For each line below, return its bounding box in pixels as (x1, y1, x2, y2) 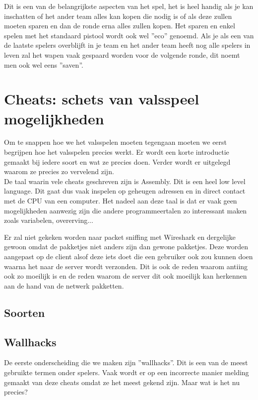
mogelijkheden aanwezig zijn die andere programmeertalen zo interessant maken (4, 205, 247, 215)
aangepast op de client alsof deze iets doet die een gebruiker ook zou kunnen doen (4, 251, 253, 261)
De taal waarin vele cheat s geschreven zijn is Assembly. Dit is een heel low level (4, 176, 246, 186)
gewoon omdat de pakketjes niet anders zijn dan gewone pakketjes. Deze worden (4, 241, 249, 252)
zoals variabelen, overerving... (4, 215, 93, 225)
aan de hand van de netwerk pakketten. (4, 280, 124, 291)
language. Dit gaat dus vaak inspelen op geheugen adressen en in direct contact (4, 186, 246, 196)
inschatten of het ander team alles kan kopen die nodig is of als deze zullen (4, 10, 232, 21)
